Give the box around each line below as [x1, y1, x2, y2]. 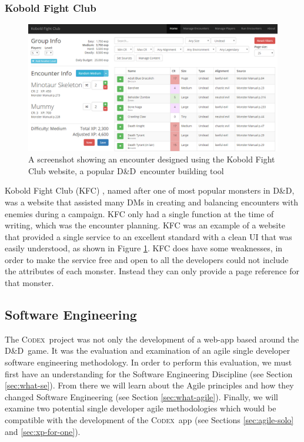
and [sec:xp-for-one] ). [5, 425, 81, 437]
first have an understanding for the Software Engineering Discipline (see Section [5, 367, 293, 380]
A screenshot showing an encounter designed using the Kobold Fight [28, 153, 275, 165]
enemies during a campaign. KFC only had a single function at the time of [5, 207, 274, 220]
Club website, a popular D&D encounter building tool [28, 164, 224, 177]
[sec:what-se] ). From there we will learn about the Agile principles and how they [5, 379, 294, 391]
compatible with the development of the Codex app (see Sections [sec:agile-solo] [5, 414, 294, 426]
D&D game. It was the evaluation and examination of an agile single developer [5, 344, 290, 357]
